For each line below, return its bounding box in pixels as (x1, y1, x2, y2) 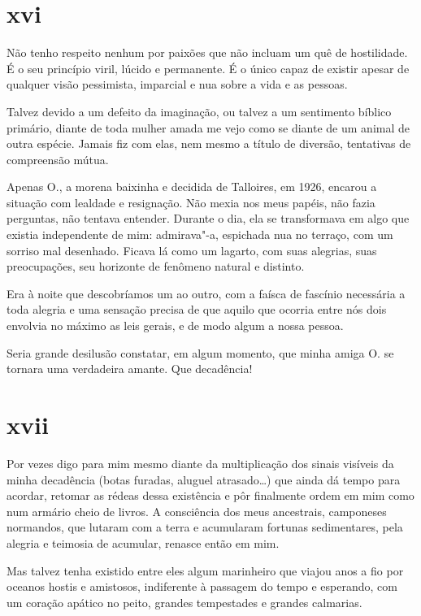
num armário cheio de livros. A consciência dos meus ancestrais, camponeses (7, 502, 387, 519)
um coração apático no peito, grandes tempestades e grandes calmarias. (7, 593, 362, 610)
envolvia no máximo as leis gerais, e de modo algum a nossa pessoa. (7, 317, 344, 334)
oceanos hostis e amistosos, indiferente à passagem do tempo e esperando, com (7, 578, 397, 595)
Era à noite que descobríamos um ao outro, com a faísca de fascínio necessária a (7, 284, 406, 301)
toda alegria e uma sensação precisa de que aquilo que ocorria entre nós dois (7, 301, 387, 318)
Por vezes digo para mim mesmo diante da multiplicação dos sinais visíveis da (7, 454, 394, 471)
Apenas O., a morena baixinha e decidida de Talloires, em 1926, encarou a (7, 178, 377, 195)
